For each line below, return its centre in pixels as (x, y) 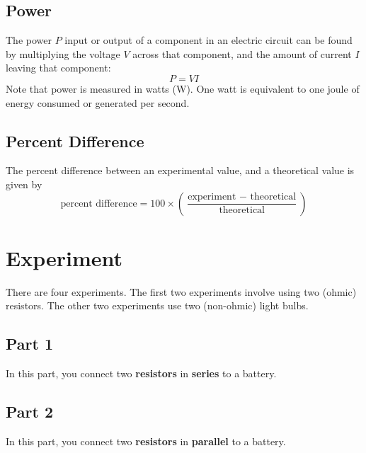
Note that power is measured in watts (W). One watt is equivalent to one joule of (183, 88)
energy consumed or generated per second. (98, 102)
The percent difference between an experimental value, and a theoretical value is (180, 170)
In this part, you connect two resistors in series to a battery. (141, 373)
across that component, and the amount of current (242, 53)
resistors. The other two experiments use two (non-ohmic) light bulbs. (157, 305)
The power (29, 40)
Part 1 (30, 344)
